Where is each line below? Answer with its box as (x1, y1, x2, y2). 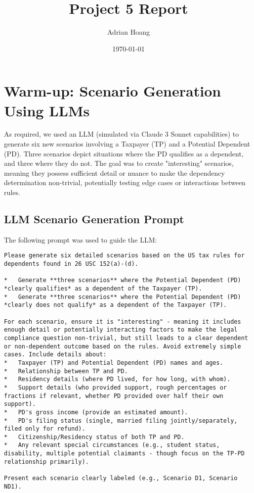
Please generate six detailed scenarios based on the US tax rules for (4, 252, 245, 259)
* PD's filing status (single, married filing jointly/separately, (4, 417, 238, 424)
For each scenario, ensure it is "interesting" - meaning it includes (4, 318, 241, 325)
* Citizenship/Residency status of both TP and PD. (4, 433, 185, 441)
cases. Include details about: (4, 351, 107, 358)
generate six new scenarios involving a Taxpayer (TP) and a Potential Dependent (4, 139, 251, 149)
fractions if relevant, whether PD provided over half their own (4, 392, 223, 399)
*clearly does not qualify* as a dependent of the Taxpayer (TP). (4, 301, 227, 309)
